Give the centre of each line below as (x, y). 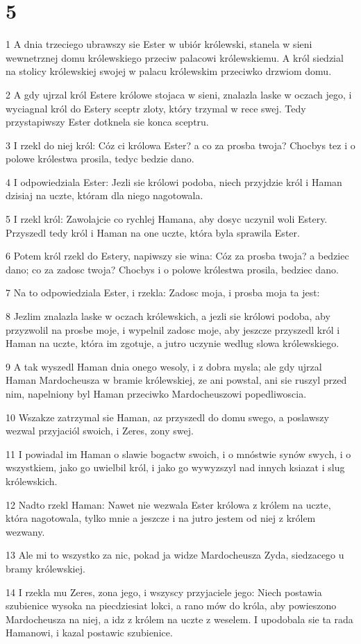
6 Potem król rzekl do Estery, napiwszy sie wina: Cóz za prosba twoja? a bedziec (177, 256)
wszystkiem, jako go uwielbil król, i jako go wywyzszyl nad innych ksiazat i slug (175, 467)
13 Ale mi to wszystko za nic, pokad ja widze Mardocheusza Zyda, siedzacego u (175, 555)
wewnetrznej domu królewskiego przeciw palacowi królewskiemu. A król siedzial (175, 57)
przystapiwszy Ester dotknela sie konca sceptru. (107, 122)
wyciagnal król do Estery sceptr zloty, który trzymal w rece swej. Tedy (156, 108)
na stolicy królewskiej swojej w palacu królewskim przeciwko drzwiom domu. (169, 71)
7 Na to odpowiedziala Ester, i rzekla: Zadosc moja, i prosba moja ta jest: (163, 293)
